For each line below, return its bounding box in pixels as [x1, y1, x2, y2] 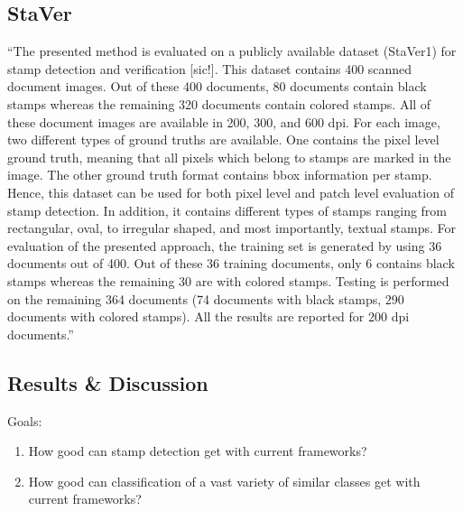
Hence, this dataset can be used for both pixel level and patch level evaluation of [7, 182, 454, 201]
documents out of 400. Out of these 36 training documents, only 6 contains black [7, 254, 455, 273]
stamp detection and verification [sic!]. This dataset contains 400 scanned [7, 59, 412, 78]
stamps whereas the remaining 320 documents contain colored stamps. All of [7, 94, 431, 113]
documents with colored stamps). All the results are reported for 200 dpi [7, 307, 410, 326]
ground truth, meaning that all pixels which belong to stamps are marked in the [7, 147, 451, 166]
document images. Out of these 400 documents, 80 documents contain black [7, 77, 427, 96]
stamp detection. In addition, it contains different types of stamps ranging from [7, 200, 448, 219]
